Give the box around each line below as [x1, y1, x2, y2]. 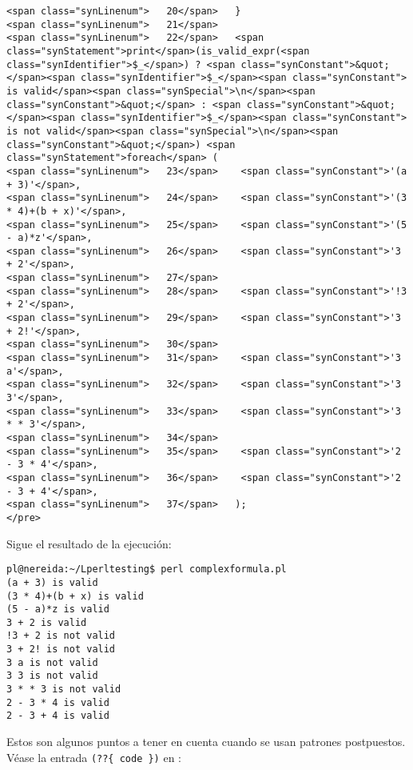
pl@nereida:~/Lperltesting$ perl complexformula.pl [6, 563, 287, 575]
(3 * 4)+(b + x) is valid [6, 590, 144, 602]
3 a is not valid [6, 656, 98, 668]
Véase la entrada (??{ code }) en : [6, 748, 181, 765]
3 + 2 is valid [6, 616, 87, 628]
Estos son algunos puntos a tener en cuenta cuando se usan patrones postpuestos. [6, 733, 406, 750]
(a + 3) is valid [6, 576, 98, 588]
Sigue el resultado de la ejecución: [6, 535, 172, 551]
